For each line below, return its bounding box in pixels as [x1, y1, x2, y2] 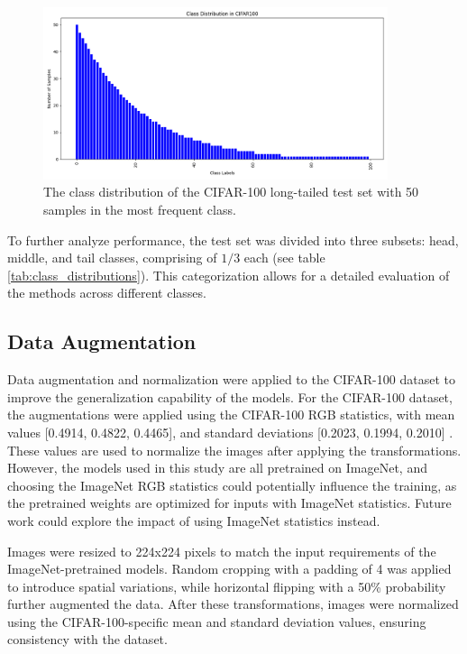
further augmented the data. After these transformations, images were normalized [7, 594, 459, 613]
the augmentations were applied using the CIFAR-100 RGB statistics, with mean [7, 405, 455, 424]
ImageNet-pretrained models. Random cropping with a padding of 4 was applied [7, 559, 452, 578]
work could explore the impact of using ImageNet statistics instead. [7, 511, 380, 530]
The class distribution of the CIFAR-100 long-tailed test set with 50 [43, 182, 419, 201]
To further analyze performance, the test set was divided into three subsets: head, [7, 230, 459, 249]
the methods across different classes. [7, 283, 206, 302]
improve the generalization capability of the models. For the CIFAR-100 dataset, [7, 387, 453, 406]
